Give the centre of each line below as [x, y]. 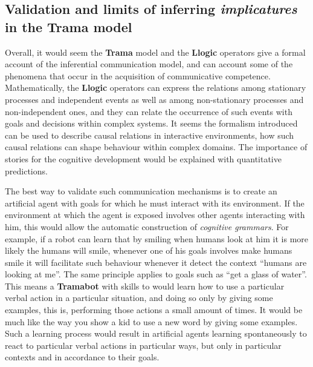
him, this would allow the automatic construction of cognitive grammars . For [147, 226]
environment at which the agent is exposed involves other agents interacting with [155, 215]
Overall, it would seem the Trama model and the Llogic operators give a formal [155, 52]
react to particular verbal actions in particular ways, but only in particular [143, 345]
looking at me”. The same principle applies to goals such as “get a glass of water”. [156, 274]
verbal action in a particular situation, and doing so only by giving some [139, 298]
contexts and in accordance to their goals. [82, 357]
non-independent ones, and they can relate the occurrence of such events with [149, 111]
